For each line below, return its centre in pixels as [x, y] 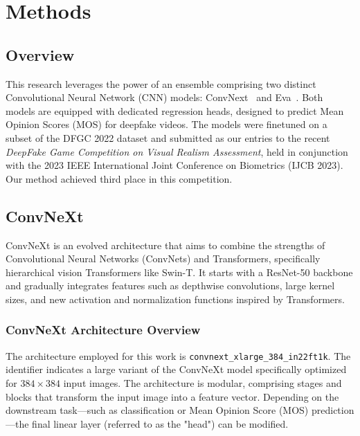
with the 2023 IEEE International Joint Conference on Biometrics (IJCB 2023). [174, 165]
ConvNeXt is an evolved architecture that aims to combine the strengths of [165, 245]
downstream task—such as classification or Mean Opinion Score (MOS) [157, 410]
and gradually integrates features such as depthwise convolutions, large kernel [170, 285]
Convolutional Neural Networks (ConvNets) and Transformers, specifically [163, 258]
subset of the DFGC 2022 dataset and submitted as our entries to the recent [168, 137]
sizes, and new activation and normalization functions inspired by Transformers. [175, 299]
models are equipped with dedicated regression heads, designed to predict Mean [175, 110]
